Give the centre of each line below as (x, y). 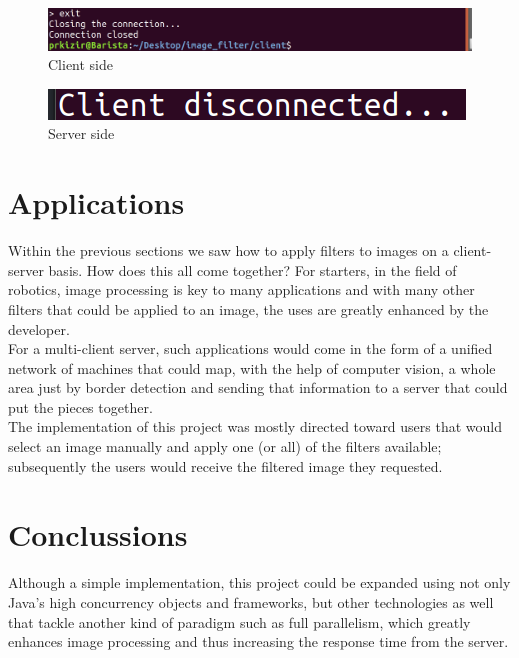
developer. (39, 328)
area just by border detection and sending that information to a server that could (258, 387)
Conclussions (98, 534)
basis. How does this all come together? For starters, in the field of (252, 269)
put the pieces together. (80, 406)
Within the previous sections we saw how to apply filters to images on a (228, 250)
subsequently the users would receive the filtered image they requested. (225, 465)
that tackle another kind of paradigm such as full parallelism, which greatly (239, 621)
